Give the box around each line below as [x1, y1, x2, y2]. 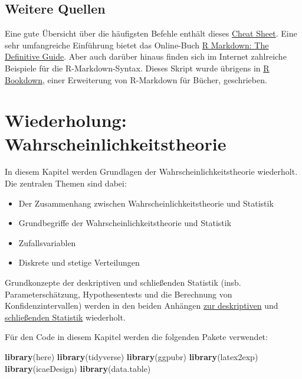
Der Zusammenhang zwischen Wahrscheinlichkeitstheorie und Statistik [18, 197, 274, 209]
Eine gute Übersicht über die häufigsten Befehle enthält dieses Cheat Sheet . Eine [5, 27, 297, 40]
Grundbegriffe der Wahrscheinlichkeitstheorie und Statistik [18, 217, 232, 229]
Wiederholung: [5, 108, 127, 132]
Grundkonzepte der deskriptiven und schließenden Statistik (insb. [5, 276, 241, 289]
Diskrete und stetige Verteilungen [18, 256, 140, 269]
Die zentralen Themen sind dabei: [5, 177, 127, 189]
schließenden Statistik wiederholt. [5, 311, 126, 323]
